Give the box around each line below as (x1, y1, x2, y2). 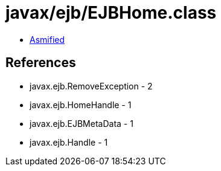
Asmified (30, 34, 65, 45)
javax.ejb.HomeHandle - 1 (30, 99, 132, 110)
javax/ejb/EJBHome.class (5, 2, 217, 23)
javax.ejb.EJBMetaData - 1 (30, 118, 133, 129)
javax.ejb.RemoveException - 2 (30, 80, 153, 91)
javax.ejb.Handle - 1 (30, 137, 108, 147)
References (5, 55, 76, 71)
